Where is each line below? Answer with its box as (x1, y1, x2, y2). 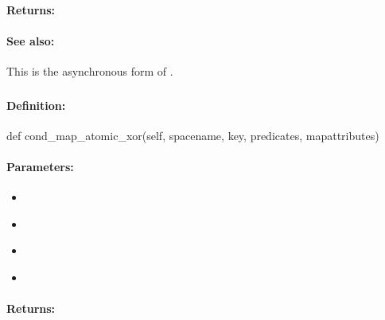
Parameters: (6, 158, 74, 174)
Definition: (6, 96, 66, 113)
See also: (6, 32, 55, 49)
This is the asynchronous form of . (6, 62, 173, 79)
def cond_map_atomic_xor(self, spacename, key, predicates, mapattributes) (6, 127, 379, 143)
